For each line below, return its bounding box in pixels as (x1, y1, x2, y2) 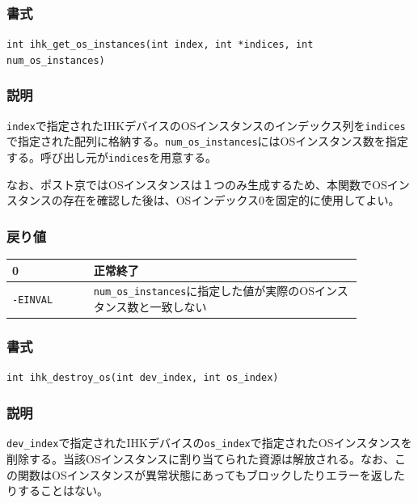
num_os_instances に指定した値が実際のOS (93, 282, 315, 299)
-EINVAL (12, 294, 53, 306)
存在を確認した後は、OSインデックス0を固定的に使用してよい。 (62, 192, 400, 209)
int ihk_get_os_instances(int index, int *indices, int (6, 39, 314, 51)
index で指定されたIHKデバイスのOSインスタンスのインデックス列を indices (6, 116, 406, 133)
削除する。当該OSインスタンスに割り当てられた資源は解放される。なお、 (6, 450, 395, 467)
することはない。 (17, 482, 108, 499)
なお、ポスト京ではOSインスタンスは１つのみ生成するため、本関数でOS (6, 175, 387, 192)
